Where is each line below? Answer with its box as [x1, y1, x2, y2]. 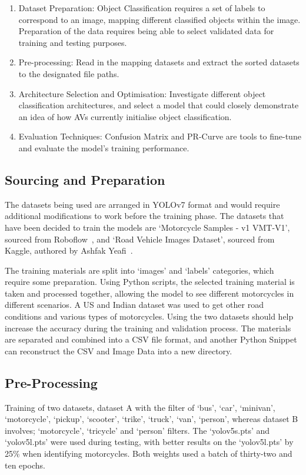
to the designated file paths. [18, 67, 119, 79]
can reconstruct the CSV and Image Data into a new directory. [5, 344, 232, 357]
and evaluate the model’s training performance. [18, 141, 189, 154]
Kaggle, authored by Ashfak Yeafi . [5, 244, 133, 257]
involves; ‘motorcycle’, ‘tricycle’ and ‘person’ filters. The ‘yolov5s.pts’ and [5, 424, 270, 436]
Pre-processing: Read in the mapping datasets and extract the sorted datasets [18, 56, 300, 68]
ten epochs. [5, 459, 45, 471]
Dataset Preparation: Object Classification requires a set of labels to [18, 2, 265, 14]
